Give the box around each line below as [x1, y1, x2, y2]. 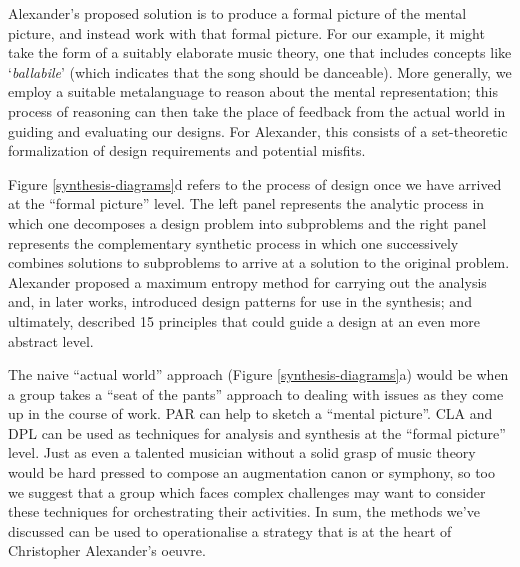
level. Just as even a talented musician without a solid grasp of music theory [8, 442, 476, 463]
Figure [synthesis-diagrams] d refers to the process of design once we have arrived [8, 173, 502, 194]
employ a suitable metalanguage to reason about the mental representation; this [8, 81, 499, 102]
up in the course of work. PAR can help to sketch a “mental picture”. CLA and [8, 403, 493, 424]
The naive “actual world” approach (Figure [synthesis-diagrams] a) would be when [8, 364, 509, 385]
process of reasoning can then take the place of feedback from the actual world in [8, 100, 506, 121]
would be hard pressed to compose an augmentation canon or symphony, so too [8, 462, 496, 483]
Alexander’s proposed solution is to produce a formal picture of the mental [8, 3, 467, 23]
